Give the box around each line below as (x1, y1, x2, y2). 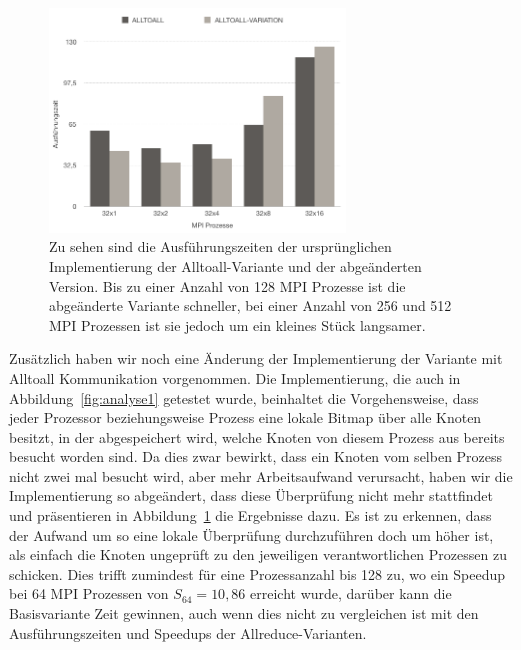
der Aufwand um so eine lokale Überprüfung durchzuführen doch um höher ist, (9, 524, 494, 545)
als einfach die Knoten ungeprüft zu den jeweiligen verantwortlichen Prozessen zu (9, 544, 507, 565)
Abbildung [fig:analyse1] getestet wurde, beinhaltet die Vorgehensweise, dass (9, 387, 479, 408)
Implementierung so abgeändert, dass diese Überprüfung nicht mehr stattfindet (9, 485, 493, 506)
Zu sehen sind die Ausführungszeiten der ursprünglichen (49, 236, 392, 257)
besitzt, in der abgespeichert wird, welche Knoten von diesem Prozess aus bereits (9, 426, 505, 447)
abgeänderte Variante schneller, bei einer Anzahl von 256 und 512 (49, 295, 452, 316)
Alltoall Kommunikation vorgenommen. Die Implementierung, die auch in (9, 367, 461, 388)
